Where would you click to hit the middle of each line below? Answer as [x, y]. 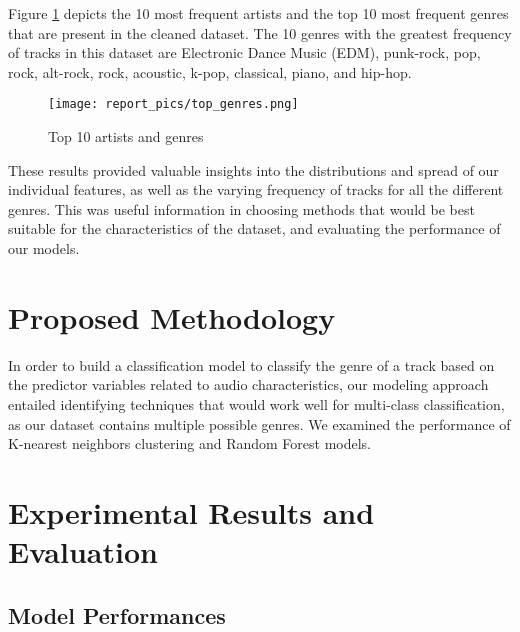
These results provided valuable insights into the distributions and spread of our [253, 169]
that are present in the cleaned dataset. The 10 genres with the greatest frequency [260, 32]
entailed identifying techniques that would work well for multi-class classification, [256, 403]
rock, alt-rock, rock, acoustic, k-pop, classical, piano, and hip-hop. [210, 71]
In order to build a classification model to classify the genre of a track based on [251, 364]
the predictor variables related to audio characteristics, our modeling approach [248, 384]
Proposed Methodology [172, 316]
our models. [44, 248]
